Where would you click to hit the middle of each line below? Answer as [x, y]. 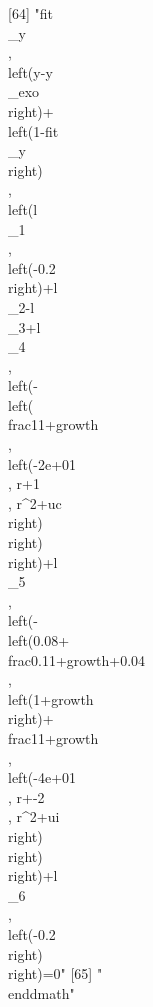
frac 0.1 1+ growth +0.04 [77, 659]
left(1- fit [33, 130]
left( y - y [30, 71]
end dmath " [41, 992]
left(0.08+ [39, 640]
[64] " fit [30, 13]
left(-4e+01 [42, 777]
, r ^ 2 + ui [34, 816]
